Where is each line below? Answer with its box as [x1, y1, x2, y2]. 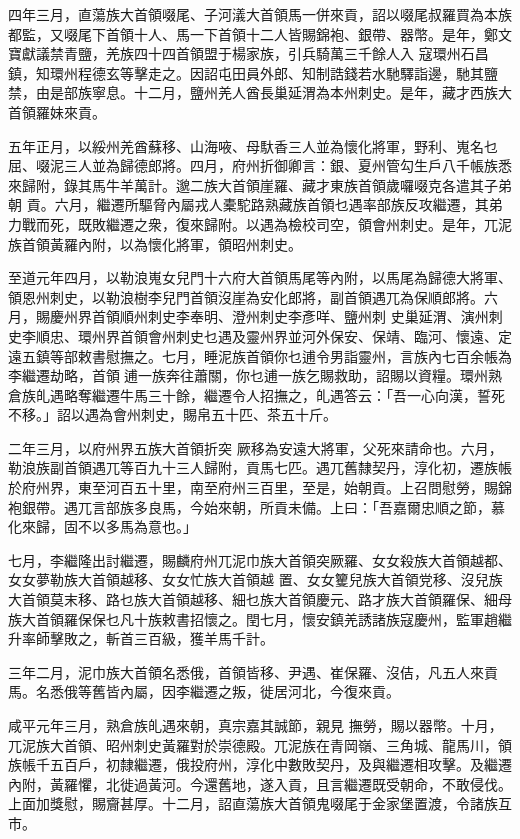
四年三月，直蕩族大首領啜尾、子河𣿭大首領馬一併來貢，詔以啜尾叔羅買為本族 [8, 4, 512, 24]
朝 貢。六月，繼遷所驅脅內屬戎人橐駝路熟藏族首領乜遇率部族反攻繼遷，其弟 [8, 194, 503, 215]
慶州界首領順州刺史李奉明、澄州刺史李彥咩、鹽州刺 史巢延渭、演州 [49, 306, 489, 327]
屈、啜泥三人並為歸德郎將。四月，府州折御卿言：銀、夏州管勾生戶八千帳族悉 [8, 155, 512, 176]
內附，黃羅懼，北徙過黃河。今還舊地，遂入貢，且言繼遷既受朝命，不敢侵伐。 [8, 773, 512, 794]
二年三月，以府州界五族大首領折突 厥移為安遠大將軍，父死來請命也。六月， [8, 437, 503, 458]
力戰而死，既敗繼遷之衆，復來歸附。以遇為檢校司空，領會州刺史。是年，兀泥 [8, 213, 512, 234]
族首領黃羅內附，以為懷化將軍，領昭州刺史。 [8, 233, 302, 254]
